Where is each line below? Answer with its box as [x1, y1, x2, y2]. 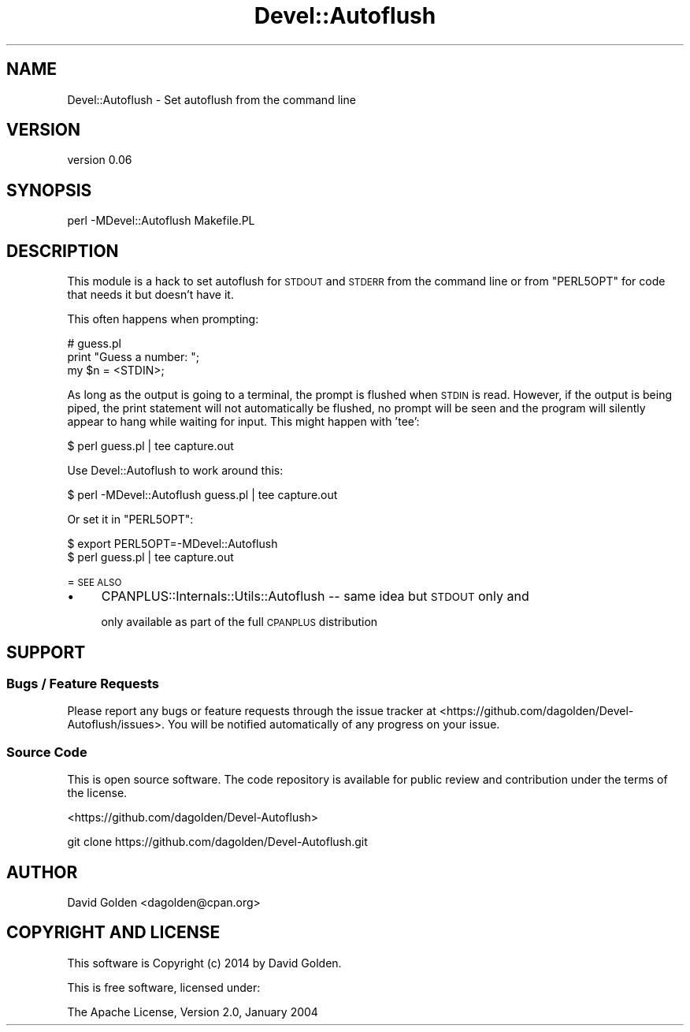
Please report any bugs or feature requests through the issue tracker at [67, 704, 436, 718]
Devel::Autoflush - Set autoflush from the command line [67, 92, 356, 106]
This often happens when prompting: [67, 312, 259, 326]
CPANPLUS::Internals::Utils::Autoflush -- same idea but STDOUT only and [101, 588, 529, 605]
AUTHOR [6, 862, 78, 882]
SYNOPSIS [6, 180, 92, 200]
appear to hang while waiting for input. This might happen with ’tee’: [67, 415, 420, 429]
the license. [67, 786, 128, 800]
